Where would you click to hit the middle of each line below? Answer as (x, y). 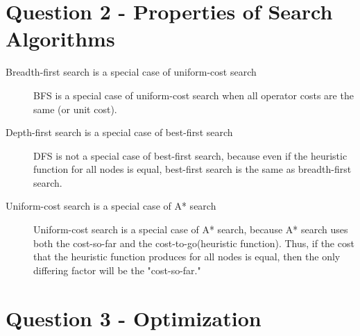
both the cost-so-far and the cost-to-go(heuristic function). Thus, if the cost (194, 243)
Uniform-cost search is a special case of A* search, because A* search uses (191, 229)
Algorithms (60, 39)
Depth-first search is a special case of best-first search (119, 132)
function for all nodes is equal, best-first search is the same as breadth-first (192, 169)
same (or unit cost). (75, 109)
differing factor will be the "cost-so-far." (117, 270)
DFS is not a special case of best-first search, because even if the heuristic (190, 155)
